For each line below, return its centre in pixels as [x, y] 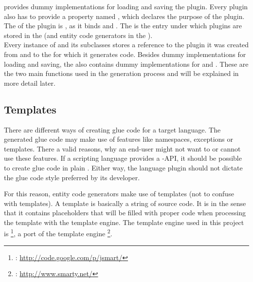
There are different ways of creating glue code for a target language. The [112, 129]
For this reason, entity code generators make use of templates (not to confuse [119, 194]
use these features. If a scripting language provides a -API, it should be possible [123, 158]
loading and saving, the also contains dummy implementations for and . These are [126, 64]
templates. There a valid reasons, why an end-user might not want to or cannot [122, 148]
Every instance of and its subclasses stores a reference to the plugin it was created [126, 45]
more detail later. [30, 83]
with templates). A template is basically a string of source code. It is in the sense [125, 203]
